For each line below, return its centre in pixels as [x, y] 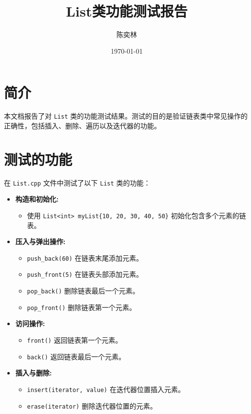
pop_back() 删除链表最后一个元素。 [83, 291]
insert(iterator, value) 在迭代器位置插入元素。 [106, 389]
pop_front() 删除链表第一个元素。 [82, 307]
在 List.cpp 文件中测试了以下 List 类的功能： [77, 182]
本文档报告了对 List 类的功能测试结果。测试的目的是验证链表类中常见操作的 [126, 116]
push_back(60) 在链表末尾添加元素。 [85, 258]
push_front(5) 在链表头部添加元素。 [85, 274]
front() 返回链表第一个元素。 [75, 340]
